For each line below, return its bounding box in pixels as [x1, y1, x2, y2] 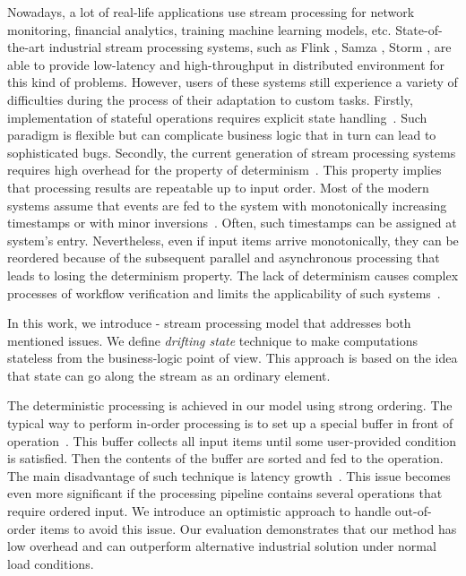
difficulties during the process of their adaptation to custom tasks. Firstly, [7, 90, 413, 108]
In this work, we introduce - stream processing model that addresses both [7, 314, 411, 332]
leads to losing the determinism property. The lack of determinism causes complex [7, 265, 459, 284]
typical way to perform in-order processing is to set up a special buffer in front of [7, 414, 453, 433]
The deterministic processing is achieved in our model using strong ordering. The [7, 396, 453, 415]
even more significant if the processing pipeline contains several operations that [7, 484, 443, 503]
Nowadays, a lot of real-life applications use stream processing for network [7, 3, 415, 21]
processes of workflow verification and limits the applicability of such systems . [7, 283, 441, 302]
